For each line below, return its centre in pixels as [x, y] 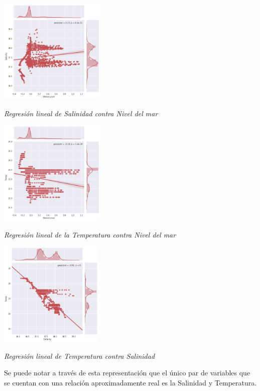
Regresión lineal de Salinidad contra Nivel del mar [81, 113]
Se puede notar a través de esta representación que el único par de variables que [127, 373]
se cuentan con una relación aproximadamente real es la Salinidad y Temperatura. [131, 383]
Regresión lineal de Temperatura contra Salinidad [80, 356]
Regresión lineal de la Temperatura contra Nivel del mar [90, 234]
